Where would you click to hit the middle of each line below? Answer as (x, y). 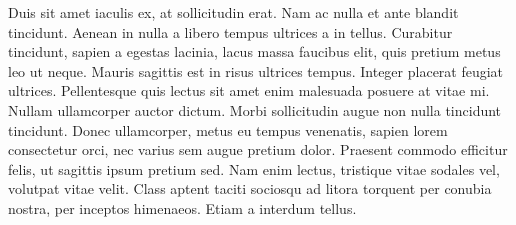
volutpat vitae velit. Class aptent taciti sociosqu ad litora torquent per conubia (250, 188)
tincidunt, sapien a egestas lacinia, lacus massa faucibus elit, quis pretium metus (254, 51)
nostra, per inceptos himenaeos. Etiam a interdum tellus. (182, 207)
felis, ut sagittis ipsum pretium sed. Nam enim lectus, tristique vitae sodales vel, (254, 168)
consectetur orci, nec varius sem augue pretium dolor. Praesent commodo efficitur (258, 149)
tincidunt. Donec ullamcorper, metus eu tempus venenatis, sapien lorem (228, 129)
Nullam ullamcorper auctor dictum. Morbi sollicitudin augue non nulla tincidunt (255, 109)
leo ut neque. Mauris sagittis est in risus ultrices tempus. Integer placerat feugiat (256, 70)
